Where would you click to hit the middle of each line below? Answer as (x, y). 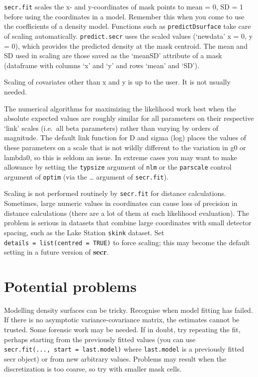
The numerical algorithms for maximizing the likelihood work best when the (120, 108)
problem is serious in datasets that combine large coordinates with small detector (128, 223)
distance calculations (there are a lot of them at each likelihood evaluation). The (127, 213)
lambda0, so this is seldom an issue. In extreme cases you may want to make (121, 157)
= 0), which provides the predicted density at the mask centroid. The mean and (126, 46)
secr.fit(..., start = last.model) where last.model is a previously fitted (124, 349)
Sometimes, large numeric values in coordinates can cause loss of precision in (121, 203)
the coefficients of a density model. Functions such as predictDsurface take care (128, 26)
